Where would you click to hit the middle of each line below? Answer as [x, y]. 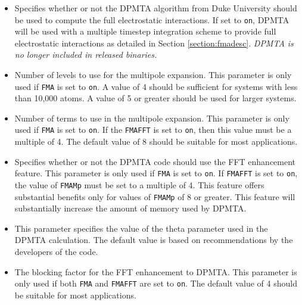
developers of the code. [56, 252]
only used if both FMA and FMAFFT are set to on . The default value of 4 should [156, 283]
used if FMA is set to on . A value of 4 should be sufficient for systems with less [156, 86]
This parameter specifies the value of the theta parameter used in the [141, 228]
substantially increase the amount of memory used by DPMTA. [130, 208]
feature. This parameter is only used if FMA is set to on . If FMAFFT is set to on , [156, 173]
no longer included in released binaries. [86, 55]
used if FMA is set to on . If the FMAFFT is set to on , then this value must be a [153, 130]
